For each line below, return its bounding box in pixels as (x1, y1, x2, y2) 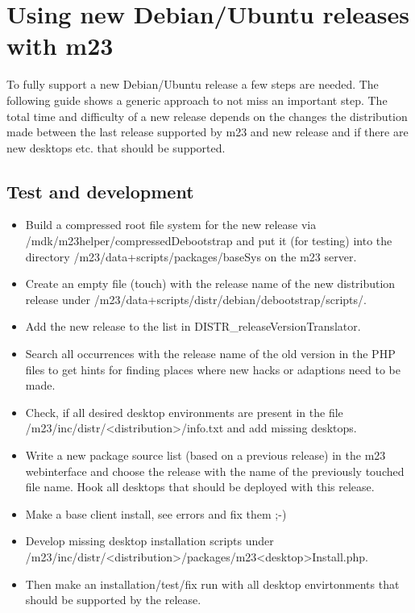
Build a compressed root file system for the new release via (25, 216, 317, 233)
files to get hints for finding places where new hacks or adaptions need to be (25, 361, 401, 377)
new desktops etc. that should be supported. (6, 139, 226, 156)
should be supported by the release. (25, 591, 201, 608)
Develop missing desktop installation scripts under (25, 532, 274, 549)
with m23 (6, 29, 114, 62)
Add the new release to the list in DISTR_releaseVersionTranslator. (25, 318, 361, 335)
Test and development (6, 178, 194, 203)
